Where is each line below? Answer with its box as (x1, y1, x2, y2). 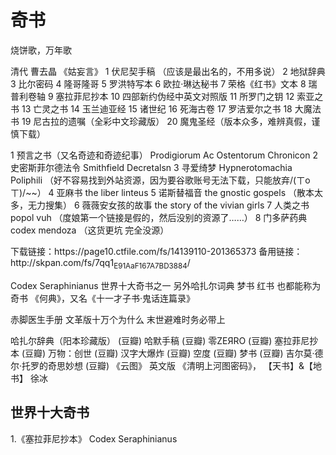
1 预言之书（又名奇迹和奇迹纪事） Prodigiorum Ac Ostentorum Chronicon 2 (10, 149, 318, 161)
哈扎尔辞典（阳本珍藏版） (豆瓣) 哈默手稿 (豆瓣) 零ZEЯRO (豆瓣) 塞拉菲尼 (10, 334, 310, 346)
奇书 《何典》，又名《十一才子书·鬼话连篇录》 (10, 292, 195, 304)
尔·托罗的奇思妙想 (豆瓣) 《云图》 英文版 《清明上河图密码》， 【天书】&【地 (10, 359, 322, 371)
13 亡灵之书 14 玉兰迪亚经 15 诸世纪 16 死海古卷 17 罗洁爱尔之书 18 (21, 102, 293, 115)
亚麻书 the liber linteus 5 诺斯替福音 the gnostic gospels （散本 (56, 186, 315, 198)
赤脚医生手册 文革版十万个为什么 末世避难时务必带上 (10, 313, 226, 325)
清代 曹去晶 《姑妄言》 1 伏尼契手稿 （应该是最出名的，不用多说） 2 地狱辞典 (10, 65, 326, 77)
